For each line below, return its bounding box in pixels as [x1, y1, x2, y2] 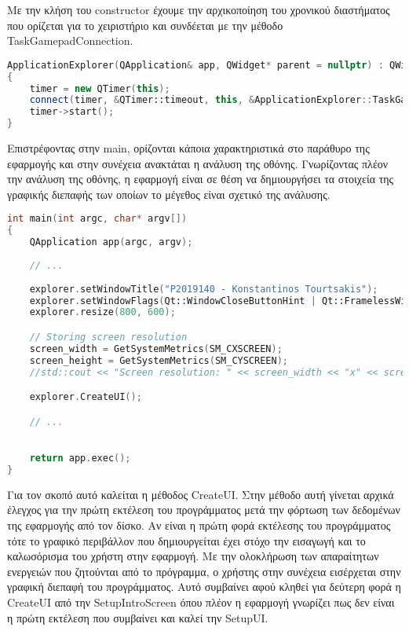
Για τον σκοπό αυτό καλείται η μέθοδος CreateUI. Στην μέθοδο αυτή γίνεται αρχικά [7, 486, 394, 502]
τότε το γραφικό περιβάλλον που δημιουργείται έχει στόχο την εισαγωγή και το [7, 532, 366, 548]
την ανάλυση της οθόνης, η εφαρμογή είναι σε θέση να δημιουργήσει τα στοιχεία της [7, 171, 394, 187]
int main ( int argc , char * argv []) [7, 213, 188, 225]
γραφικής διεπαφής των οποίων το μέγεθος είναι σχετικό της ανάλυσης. [7, 185, 330, 202]
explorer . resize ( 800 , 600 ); [29, 306, 176, 318]
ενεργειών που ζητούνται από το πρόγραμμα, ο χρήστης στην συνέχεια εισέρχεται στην [7, 563, 401, 579]
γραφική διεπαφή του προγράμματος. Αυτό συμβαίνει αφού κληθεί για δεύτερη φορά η [7, 578, 401, 595]
